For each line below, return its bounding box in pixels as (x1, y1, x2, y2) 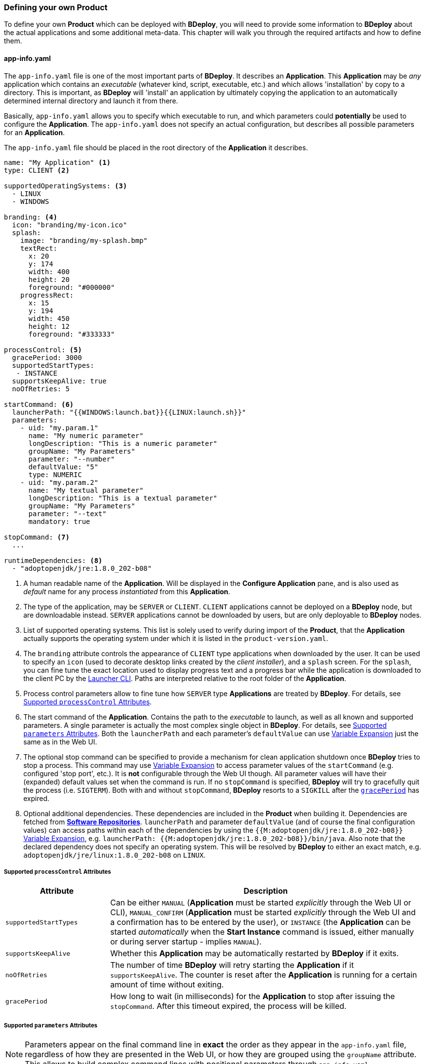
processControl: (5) (4, 345, 82, 354)
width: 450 (28, 314, 70, 322)
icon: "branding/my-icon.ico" (12, 221, 127, 229)
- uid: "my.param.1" (20, 423, 98, 432)
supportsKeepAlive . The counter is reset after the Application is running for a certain (110, 970, 417, 980)
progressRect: (20, 291, 74, 299)
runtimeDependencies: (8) (4, 556, 103, 564)
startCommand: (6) (4, 400, 74, 408)
